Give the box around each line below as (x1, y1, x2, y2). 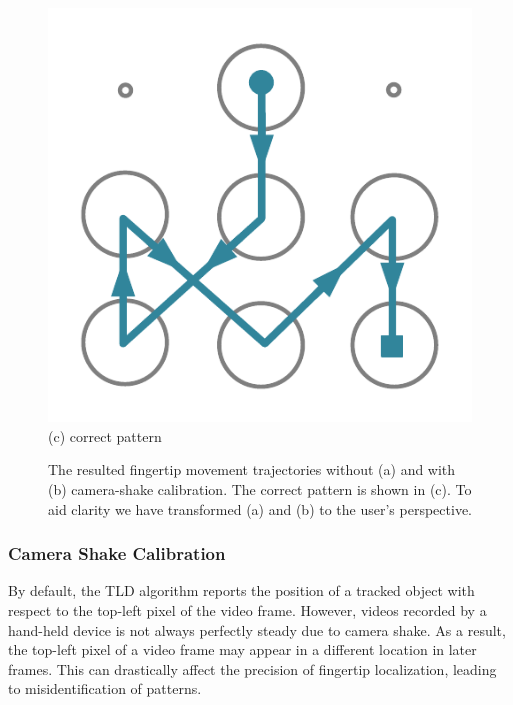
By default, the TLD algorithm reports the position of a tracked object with (8, 580, 475, 601)
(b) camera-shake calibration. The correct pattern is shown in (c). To (48, 479, 472, 500)
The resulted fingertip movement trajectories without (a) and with (48, 459, 456, 480)
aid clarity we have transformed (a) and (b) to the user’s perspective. (48, 498, 472, 519)
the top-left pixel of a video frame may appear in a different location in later (8, 639, 477, 660)
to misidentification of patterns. (8, 678, 202, 699)
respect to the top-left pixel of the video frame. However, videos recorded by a (8, 600, 487, 621)
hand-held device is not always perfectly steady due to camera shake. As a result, (8, 619, 506, 640)
